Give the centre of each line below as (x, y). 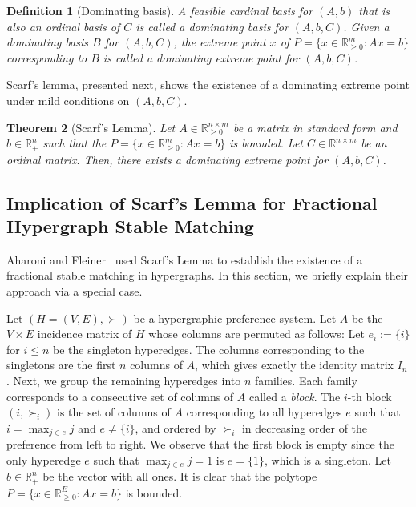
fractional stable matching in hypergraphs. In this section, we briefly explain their (208, 275)
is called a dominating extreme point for (201, 57)
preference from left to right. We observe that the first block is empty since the (200, 444)
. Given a (366, 26)
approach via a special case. (75, 290)
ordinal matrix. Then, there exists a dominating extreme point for (168, 159)
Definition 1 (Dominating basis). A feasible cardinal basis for (160, 10)
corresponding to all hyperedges (264, 412)
